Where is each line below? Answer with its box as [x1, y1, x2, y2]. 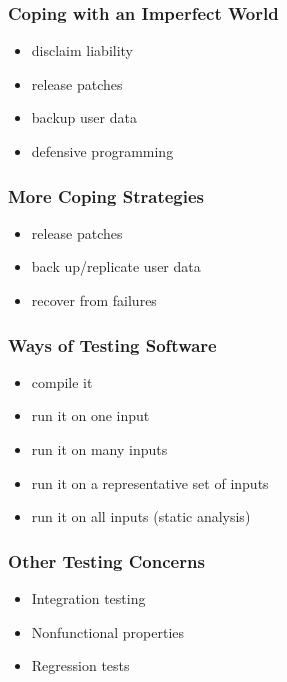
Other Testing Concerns [8, 548, 205, 573]
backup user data [31, 107, 137, 128]
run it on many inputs [31, 439, 168, 459]
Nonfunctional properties [31, 621, 185, 642]
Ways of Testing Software [8, 332, 217, 357]
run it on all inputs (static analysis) [31, 506, 251, 527]
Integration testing [31, 588, 146, 608]
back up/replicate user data [31, 256, 201, 277]
